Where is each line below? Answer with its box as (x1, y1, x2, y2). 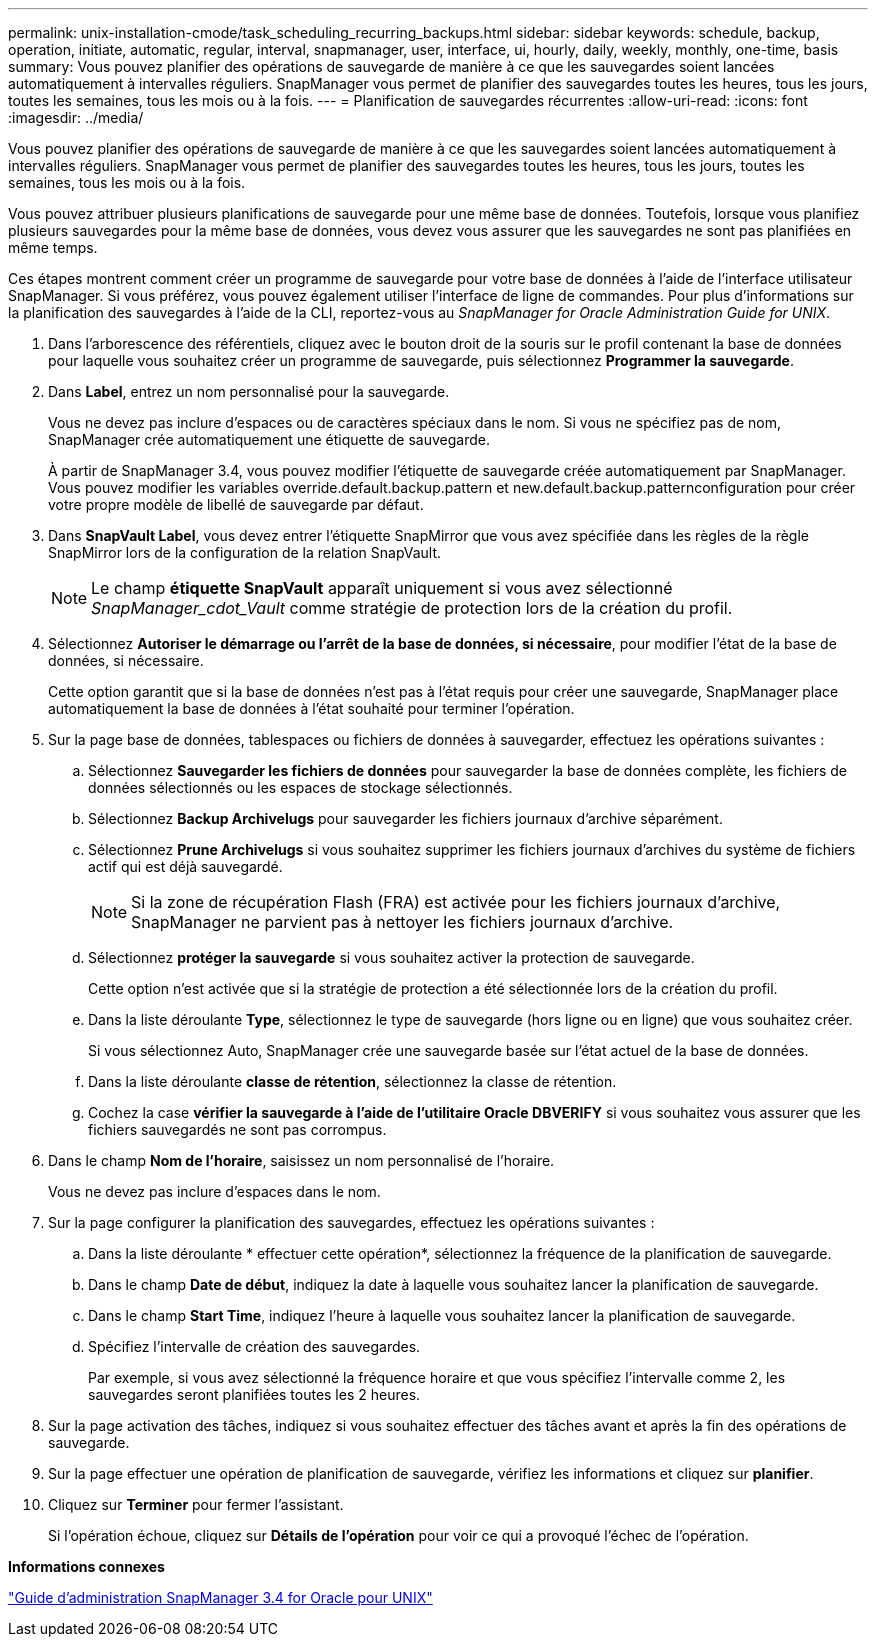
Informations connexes (8, 1558, 165, 1575)
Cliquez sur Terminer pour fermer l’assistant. (48, 1496, 344, 1513)
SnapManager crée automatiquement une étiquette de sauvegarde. (48, 431, 491, 448)
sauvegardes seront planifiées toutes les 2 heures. (88, 1386, 421, 1403)
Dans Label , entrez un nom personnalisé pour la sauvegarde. (48, 383, 450, 400)
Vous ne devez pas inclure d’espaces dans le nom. (48, 1183, 381, 1200)
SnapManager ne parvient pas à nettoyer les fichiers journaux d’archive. (131, 912, 674, 932)
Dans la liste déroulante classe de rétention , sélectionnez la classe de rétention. (88, 1073, 617, 1090)
